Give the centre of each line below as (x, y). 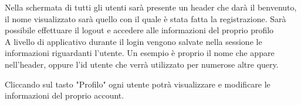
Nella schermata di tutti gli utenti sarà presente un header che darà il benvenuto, (151, 7)
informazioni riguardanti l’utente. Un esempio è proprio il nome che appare (140, 53)
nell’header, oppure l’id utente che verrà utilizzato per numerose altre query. (142, 64)
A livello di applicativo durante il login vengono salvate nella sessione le (133, 41)
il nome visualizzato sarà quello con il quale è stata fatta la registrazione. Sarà (146, 18)
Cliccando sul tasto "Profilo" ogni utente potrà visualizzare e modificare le (138, 84)
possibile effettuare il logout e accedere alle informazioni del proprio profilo (139, 30)
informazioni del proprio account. (65, 95)
